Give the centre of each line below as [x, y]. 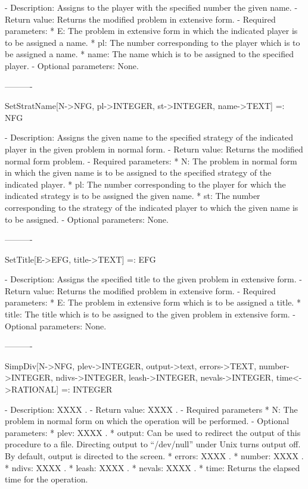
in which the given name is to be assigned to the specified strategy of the [138, 172]
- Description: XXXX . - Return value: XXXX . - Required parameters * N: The [151, 409]
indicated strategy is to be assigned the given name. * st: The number [133, 196]
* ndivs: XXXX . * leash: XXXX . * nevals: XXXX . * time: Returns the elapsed [153, 467]
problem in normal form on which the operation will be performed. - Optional [147, 421]
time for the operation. [46, 479]
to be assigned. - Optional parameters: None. [87, 219]
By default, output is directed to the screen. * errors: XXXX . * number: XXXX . [154, 456]
